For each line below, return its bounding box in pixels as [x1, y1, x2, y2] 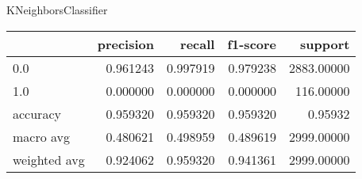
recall [180, 34, 215, 53]
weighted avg [13, 150, 85, 169]
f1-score [227, 34, 277, 53]
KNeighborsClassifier [6, 2, 108, 17]
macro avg [13, 127, 71, 146]
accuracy [13, 104, 61, 123]
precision [97, 34, 154, 53]
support [300, 34, 350, 53]
